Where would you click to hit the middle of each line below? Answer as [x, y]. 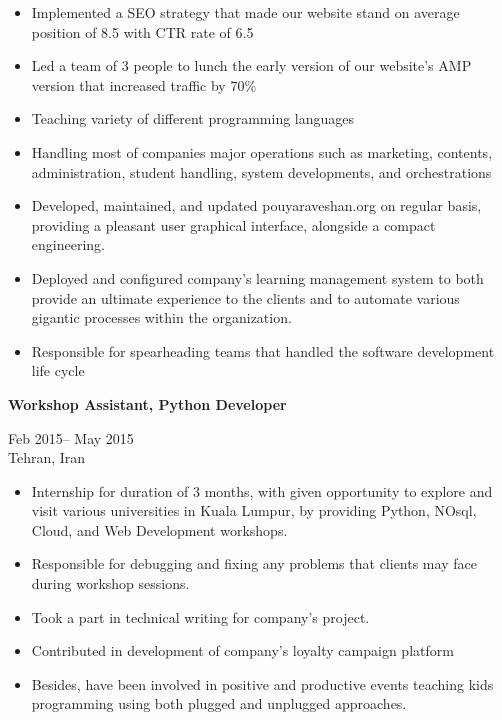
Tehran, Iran [47, 457]
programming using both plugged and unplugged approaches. [219, 703]
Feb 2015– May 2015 [71, 437]
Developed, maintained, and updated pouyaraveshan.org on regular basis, [256, 205]
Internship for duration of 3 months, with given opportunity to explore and [262, 490]
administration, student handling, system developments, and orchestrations [261, 171]
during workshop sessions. [110, 583]
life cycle [58, 370]
